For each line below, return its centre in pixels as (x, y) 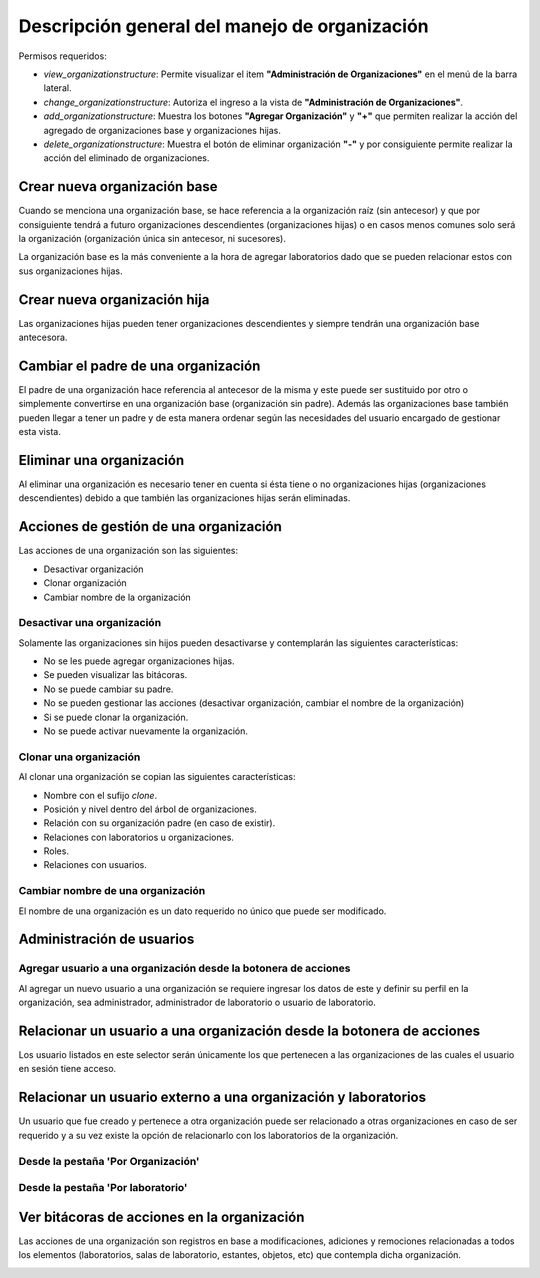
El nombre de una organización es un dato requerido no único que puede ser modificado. (202, 911)
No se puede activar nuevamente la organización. (146, 731)
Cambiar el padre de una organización (139, 365)
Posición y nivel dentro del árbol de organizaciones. (150, 809)
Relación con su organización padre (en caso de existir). (159, 823)
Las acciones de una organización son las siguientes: (128, 551)
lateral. (57, 88)
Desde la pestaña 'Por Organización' (109, 1161)
